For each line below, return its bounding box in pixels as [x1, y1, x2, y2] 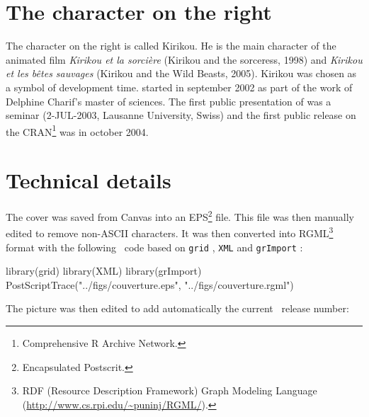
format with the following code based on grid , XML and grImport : [6, 239, 303, 254]
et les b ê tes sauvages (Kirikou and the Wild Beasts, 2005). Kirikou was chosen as [6, 66, 357, 81]
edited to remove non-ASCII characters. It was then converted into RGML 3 [6, 224, 334, 240]
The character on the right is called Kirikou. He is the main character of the [6, 38, 336, 53]
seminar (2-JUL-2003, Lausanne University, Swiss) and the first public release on [6, 108, 356, 122]
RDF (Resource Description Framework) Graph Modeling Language [22, 383, 317, 398]
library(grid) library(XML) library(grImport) [6, 263, 202, 278]
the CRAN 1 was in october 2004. [6, 122, 149, 139]
